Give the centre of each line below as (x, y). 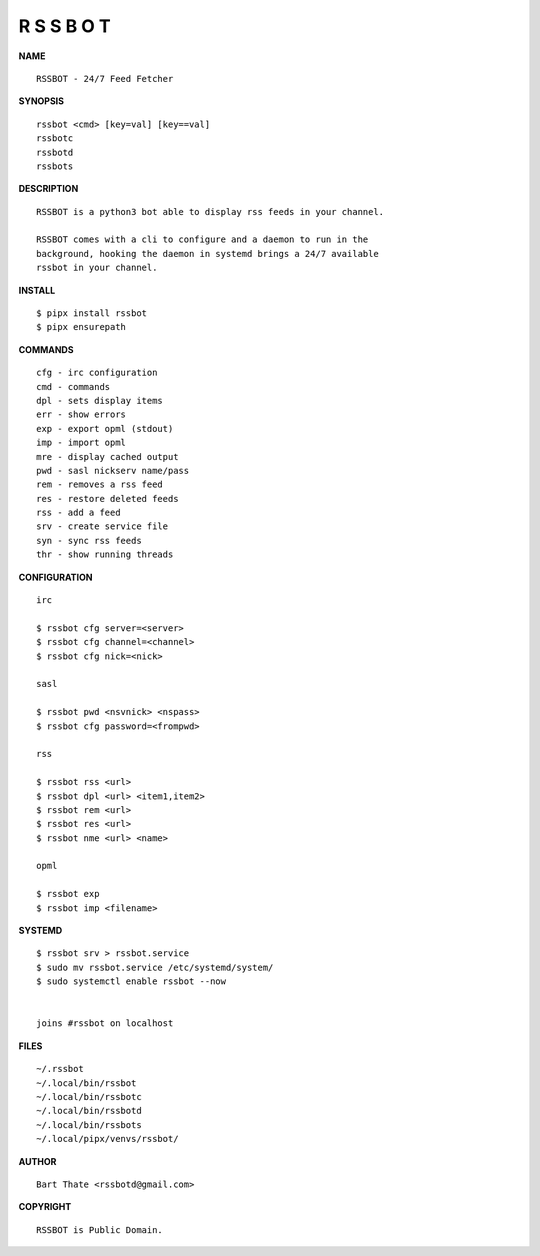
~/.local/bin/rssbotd (89, 1111)
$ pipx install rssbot (92, 313)
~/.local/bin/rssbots (89, 1124)
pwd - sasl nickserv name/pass (113, 470)
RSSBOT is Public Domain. (100, 1229)
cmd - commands (73, 386)
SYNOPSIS (41, 101)
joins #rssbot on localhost (105, 1023)
